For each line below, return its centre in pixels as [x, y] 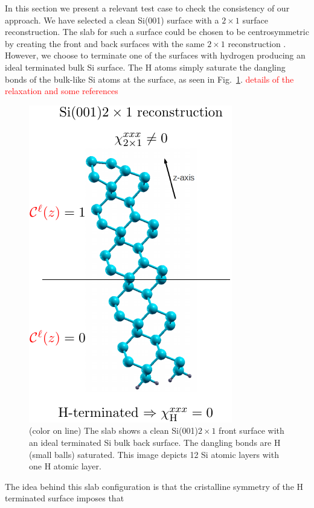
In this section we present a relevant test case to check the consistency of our [147, 8]
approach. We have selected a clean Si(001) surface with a [112, 20]
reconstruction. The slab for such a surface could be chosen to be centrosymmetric [157, 32]
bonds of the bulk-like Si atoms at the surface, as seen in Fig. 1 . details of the [149, 79]
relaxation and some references [62, 91]
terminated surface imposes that [65, 498]
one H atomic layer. [65, 466]
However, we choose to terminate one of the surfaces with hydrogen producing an [155, 55]
